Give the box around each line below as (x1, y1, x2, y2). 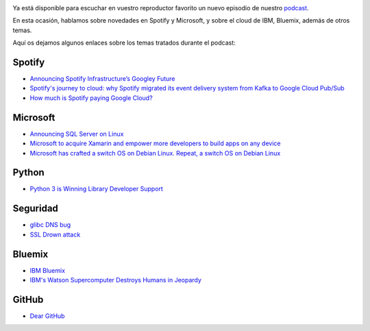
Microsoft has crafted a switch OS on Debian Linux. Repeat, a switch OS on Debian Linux (29, 149, 281, 157)
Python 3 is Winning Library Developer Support (29, 185, 164, 193)
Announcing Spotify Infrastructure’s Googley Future (29, 75, 175, 83)
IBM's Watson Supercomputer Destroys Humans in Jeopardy (29, 276, 202, 284)
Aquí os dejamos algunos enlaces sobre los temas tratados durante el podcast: (12, 38, 236, 47)
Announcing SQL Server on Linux (29, 130, 124, 138)
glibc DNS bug (29, 221, 71, 229)
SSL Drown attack (29, 230, 81, 238)
